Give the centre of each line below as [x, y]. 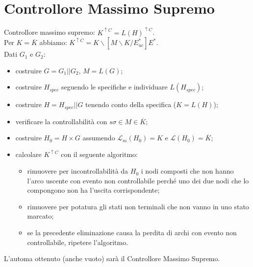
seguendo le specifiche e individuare [114, 87]
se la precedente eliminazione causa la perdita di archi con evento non [132, 233]
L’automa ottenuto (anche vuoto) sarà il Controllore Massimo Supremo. [112, 258]
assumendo [99, 138]
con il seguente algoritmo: [99, 154]
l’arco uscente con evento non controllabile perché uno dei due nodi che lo [138, 180]
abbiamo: [53, 42]
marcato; [40, 216]
